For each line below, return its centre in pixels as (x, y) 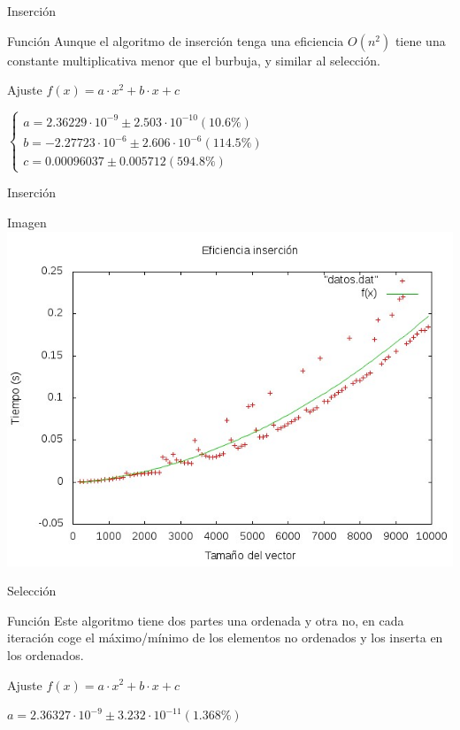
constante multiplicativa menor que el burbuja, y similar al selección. (194, 60)
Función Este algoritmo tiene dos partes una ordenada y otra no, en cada (206, 620)
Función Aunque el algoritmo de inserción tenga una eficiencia (176, 40)
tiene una (420, 40)
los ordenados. (46, 654)
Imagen (27, 222)
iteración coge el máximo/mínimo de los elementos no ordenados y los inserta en (225, 638)
